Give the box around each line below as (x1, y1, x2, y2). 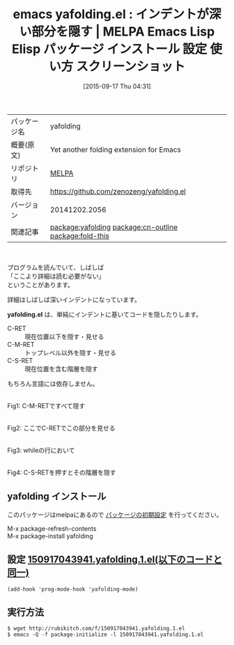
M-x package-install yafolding (7, 531, 93, 540)
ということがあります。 (7, 280, 75, 289)
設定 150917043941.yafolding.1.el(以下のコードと (7, 554, 223, 566)
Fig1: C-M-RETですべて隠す (7, 401, 86, 410)
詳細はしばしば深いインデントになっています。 (7, 295, 141, 304)
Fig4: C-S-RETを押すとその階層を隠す (7, 468, 116, 476)
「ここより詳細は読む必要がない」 (7, 272, 105, 280)
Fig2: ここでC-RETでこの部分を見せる (7, 423, 116, 432)
